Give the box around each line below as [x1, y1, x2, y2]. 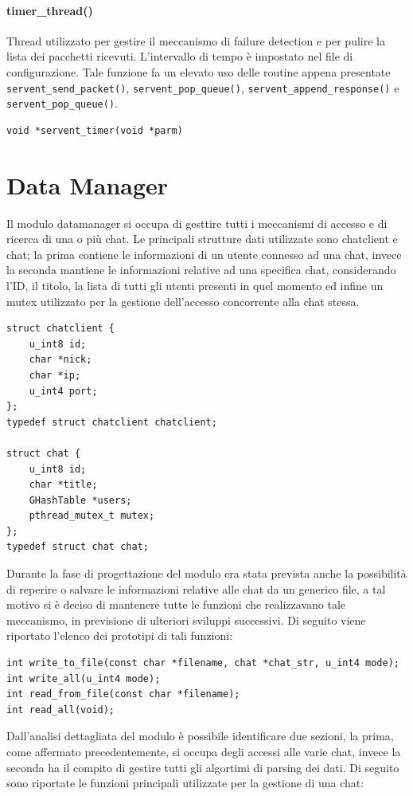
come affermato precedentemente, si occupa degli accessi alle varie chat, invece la [6, 743, 401, 760]
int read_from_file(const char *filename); [6, 688, 240, 700]
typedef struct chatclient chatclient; [6, 416, 217, 428]
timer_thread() [6, 2, 93, 18]
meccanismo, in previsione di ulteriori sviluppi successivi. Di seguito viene [6, 611, 366, 628]
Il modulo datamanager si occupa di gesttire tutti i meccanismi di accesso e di [6, 214, 388, 231]
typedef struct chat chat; [6, 541, 149, 553]
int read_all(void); [6, 704, 115, 716]
